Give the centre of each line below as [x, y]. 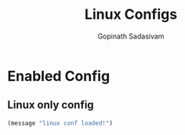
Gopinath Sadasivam [131, 36]
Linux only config [51, 105]
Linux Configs [131, 15]
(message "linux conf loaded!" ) [60, 123]
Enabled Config [59, 76]
